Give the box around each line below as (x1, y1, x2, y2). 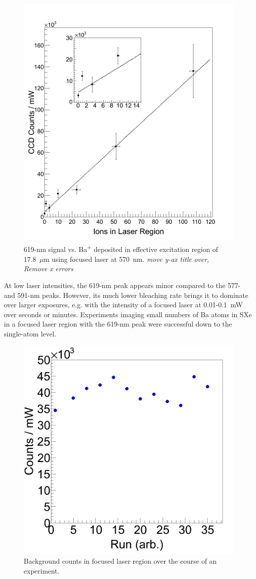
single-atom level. (4, 328, 56, 338)
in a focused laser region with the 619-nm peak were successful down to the (4, 319, 232, 329)
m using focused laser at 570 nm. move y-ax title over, (43, 253, 209, 264)
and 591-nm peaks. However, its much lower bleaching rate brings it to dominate (4, 289, 249, 300)
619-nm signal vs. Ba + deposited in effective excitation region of (24, 243, 218, 254)
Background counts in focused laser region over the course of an (24, 556, 217, 566)
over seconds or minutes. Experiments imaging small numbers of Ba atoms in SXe (4, 309, 252, 319)
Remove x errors (24, 263, 74, 274)
